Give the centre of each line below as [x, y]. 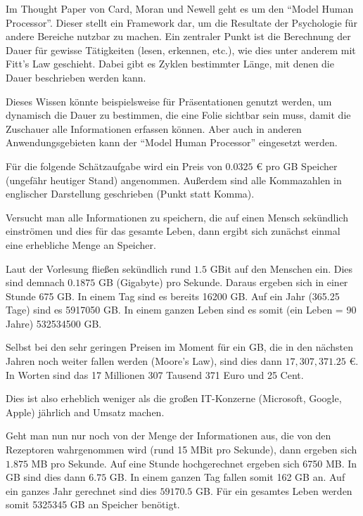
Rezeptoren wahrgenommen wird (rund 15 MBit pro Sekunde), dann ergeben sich [181, 450]
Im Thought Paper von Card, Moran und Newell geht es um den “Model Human [180, 8]
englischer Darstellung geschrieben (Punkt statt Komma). [130, 194]
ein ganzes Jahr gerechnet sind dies [81, 490]
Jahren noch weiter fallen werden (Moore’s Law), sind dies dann [144, 361]
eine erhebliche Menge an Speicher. [81, 244]
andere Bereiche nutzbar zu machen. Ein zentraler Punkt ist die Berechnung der [178, 36]
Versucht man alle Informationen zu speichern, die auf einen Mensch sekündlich [177, 217]
